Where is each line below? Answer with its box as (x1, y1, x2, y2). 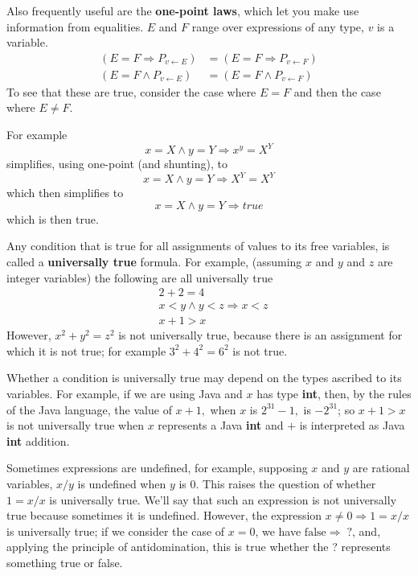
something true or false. (6, 554, 123, 570)
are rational (352, 459, 410, 476)
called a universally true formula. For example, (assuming (6, 253, 302, 269)
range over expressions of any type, (191, 18, 364, 35)
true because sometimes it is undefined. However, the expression (6, 507, 322, 524)
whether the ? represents (269, 538, 391, 555)
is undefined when (77, 475, 166, 492)
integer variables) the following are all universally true (6, 269, 273, 286)
